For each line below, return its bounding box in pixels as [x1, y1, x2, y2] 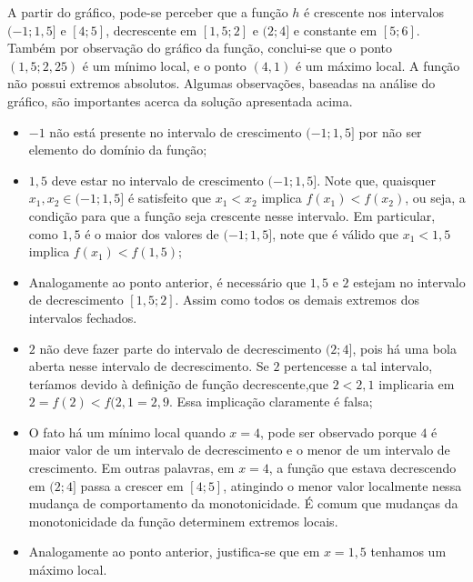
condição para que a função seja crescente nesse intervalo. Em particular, [28, 206, 436, 225]
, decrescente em [106, 20, 197, 39]
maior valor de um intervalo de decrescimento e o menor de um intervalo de [28, 440, 450, 459]
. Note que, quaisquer [317, 170, 437, 189]
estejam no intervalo [353, 272, 466, 291]
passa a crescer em [80, 476, 184, 495]
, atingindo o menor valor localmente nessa [223, 476, 462, 495]
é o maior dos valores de [85, 224, 219, 243]
